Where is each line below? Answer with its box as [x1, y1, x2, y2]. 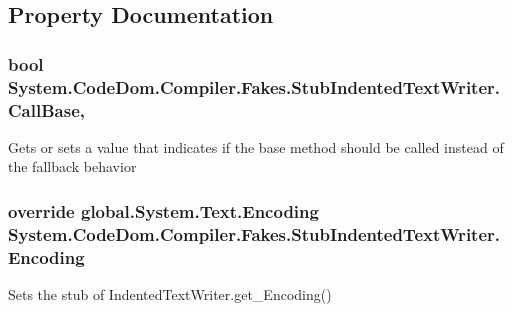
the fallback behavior [8, 156, 137, 177]
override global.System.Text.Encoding [8, 198, 319, 223]
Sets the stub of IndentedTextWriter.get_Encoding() [8, 284, 332, 305]
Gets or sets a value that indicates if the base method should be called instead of [8, 136, 504, 157]
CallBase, [8, 97, 85, 122]
